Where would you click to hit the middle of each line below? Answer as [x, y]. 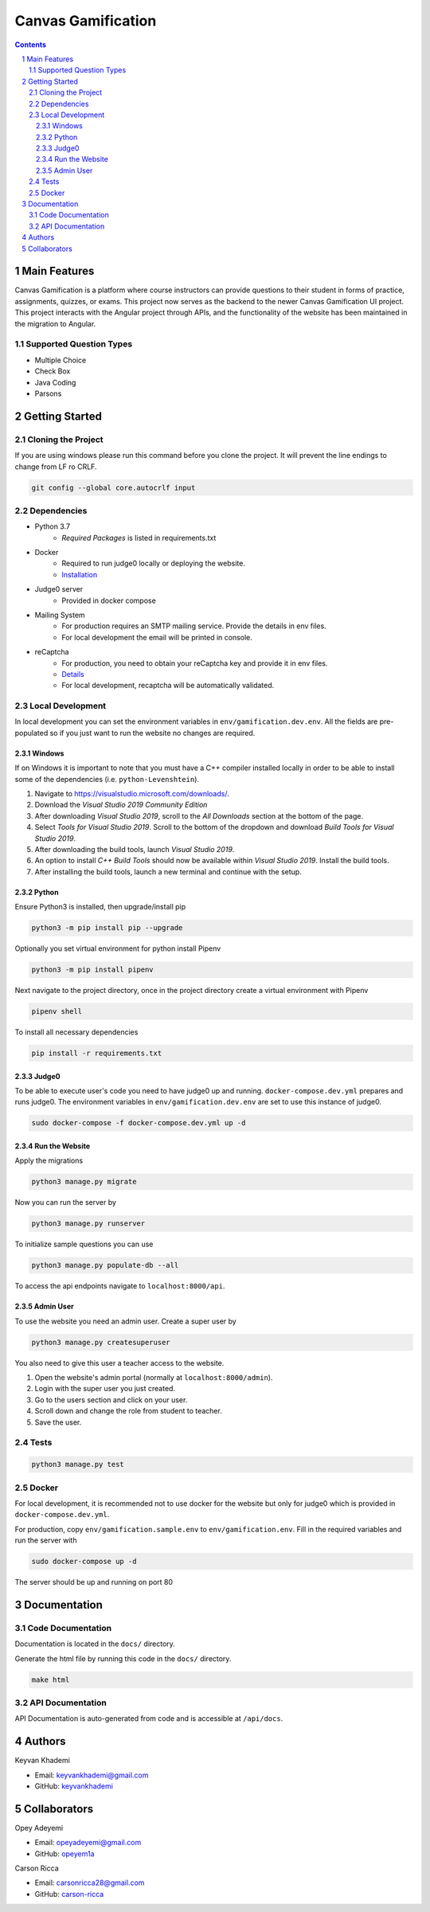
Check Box [53, 371]
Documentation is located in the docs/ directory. [95, 1644]
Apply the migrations [49, 1161]
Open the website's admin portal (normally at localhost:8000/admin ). [154, 1378]
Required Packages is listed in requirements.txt [139, 538]
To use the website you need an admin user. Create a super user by [125, 1321]
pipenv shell [57, 1012]
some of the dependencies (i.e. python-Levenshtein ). [107, 779]
